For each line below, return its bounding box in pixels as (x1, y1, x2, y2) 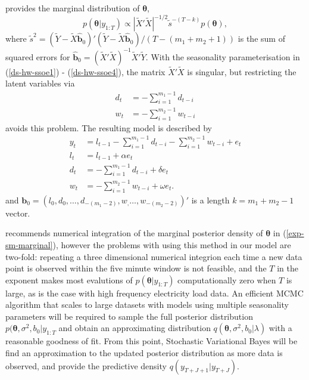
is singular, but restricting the (187, 65, 296, 78)
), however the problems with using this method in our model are (52, 238, 291, 251)
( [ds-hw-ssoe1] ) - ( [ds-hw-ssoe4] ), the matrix (5, 65, 166, 78)
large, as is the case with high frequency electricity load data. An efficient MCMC (5, 286, 304, 299)
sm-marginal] (5, 238, 53, 251)
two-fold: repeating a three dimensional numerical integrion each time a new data (5, 250, 302, 262)
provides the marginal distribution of (5, 2, 140, 14)
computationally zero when (177, 273, 276, 286)
